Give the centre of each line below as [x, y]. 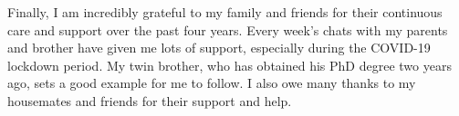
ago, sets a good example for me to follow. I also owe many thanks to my [212, 83]
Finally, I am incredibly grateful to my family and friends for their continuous [225, 12]
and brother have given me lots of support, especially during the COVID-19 [219, 48]
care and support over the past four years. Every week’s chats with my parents [228, 29]
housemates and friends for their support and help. [150, 100]
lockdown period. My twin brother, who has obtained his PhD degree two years [229, 65]
